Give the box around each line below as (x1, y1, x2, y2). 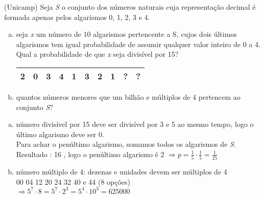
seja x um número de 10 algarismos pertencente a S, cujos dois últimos (16, 29, 237, 39)
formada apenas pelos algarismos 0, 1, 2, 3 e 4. (4, 11, 150, 22)
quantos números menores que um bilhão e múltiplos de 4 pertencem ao (16, 91, 241, 102)
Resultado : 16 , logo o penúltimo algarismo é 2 (16, 148, 164, 159)
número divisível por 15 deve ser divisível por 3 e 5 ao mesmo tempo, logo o (16, 119, 254, 129)
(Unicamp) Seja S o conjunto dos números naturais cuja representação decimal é (4, 2, 256, 12)
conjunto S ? (16, 101, 53, 112)
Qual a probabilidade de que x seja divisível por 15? (16, 49, 179, 59)
